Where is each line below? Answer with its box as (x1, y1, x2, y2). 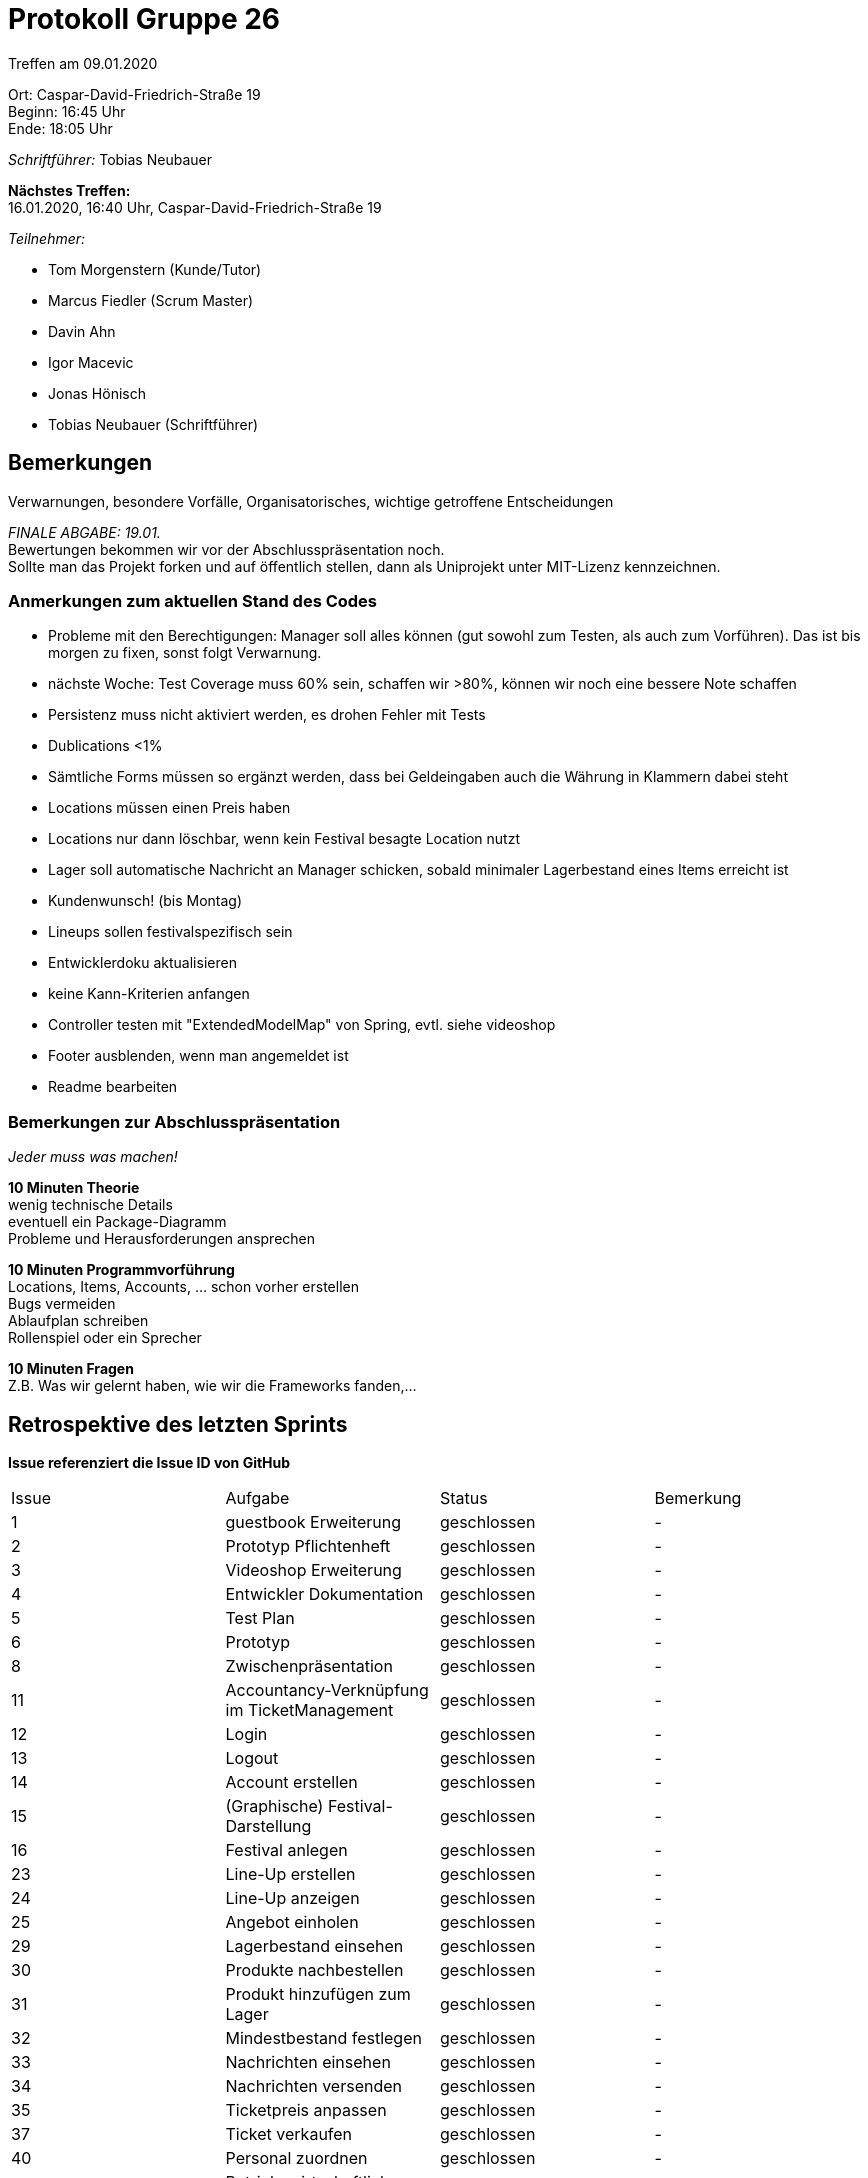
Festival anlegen (225, 1839, 348, 1860)
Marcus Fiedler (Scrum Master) (48, 291, 254, 309)
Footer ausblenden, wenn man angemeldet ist (48, 1047, 349, 1065)
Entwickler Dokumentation (225, 1583, 424, 1604)
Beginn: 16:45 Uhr (8, 102, 126, 120)
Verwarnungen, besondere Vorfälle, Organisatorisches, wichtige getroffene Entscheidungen (8, 492, 614, 510)
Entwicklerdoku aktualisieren (48, 954, 237, 972)
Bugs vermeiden (8, 1295, 116, 1313)
